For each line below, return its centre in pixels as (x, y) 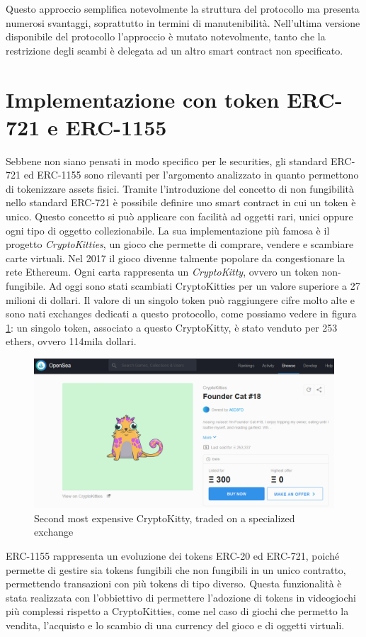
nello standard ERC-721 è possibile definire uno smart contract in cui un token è (181, 202)
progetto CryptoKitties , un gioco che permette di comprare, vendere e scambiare (180, 244)
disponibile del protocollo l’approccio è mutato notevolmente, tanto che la (166, 36)
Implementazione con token (143, 99)
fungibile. (26, 286)
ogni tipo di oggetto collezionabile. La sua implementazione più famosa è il (168, 230)
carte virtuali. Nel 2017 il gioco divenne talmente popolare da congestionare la (176, 258)
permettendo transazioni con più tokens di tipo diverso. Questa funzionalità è (174, 584)
